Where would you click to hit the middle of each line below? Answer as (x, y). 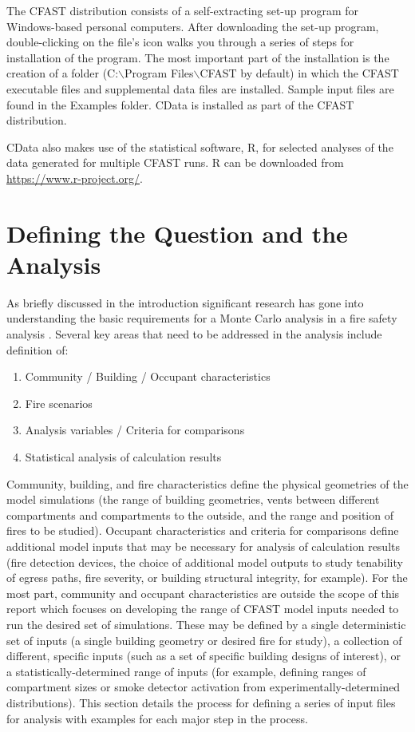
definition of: (38, 349)
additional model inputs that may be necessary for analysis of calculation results (204, 546)
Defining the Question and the (177, 233)
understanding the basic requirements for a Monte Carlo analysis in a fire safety (202, 318)
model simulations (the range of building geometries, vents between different (193, 499)
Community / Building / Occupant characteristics (148, 376)
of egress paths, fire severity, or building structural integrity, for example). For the (207, 578)
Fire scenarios (59, 403)
